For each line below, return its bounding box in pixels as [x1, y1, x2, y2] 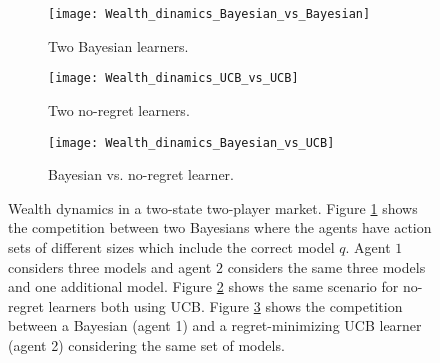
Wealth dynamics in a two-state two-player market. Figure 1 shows [8, 197, 418, 218]
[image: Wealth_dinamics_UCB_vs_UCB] [48, 71, 299, 86]
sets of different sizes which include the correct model [8, 236, 335, 257]
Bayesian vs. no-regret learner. [48, 164, 234, 185]
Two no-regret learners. [48, 99, 190, 120]
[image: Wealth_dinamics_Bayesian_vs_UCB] [48, 135, 335, 150]
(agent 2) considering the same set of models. [8, 334, 285, 355]
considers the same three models [227, 256, 426, 277]
